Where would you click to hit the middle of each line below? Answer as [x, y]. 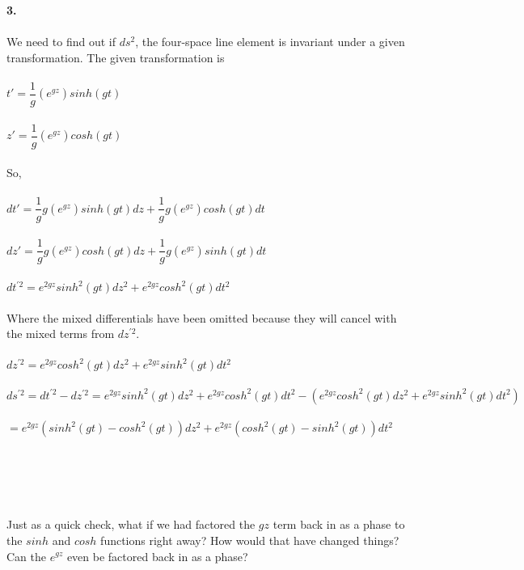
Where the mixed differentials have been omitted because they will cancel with [202, 317]
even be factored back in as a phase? [157, 556]
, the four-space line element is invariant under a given [270, 42]
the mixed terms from [61, 334]
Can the [26, 556]
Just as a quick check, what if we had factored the [131, 524]
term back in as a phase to [339, 524]
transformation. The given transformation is [116, 57]
